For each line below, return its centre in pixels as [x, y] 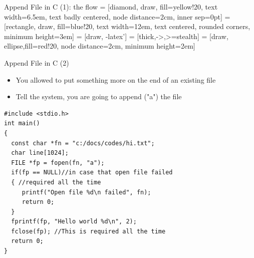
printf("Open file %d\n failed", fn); [86, 192]
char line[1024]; [40, 153]
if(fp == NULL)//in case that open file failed [92, 173]
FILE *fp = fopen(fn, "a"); [58, 163]
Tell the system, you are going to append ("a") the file [99, 96]
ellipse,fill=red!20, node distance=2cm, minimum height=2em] [100, 46]
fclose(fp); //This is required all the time [88, 231]
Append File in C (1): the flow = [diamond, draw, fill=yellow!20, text [111, 7]
